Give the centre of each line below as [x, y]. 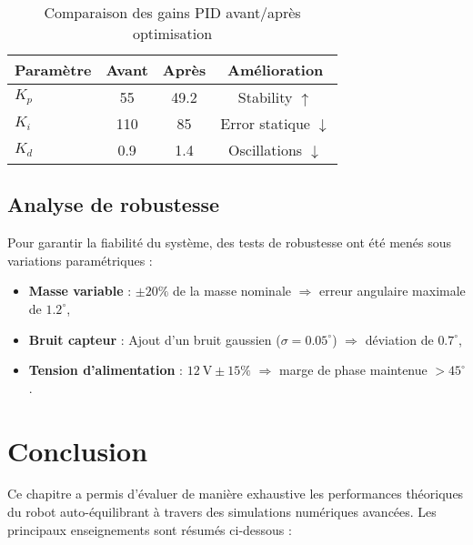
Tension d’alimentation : [106, 370]
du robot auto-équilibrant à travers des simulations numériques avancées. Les [222, 512]
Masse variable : [80, 291]
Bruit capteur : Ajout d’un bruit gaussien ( [155, 339]
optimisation [172, 33]
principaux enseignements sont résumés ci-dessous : [150, 529]
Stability [265, 97]
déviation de [399, 339]
